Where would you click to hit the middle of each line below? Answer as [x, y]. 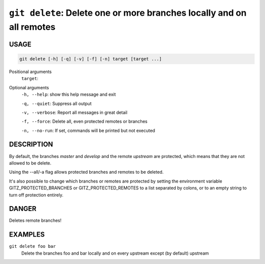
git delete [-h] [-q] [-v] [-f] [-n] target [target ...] [91, 59]
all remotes [32, 27]
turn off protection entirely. [36, 195]
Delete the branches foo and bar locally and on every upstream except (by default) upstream [115, 253]
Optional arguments [29, 87]
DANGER [23, 209]
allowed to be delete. [30, 163]
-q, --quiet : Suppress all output [56, 104]
